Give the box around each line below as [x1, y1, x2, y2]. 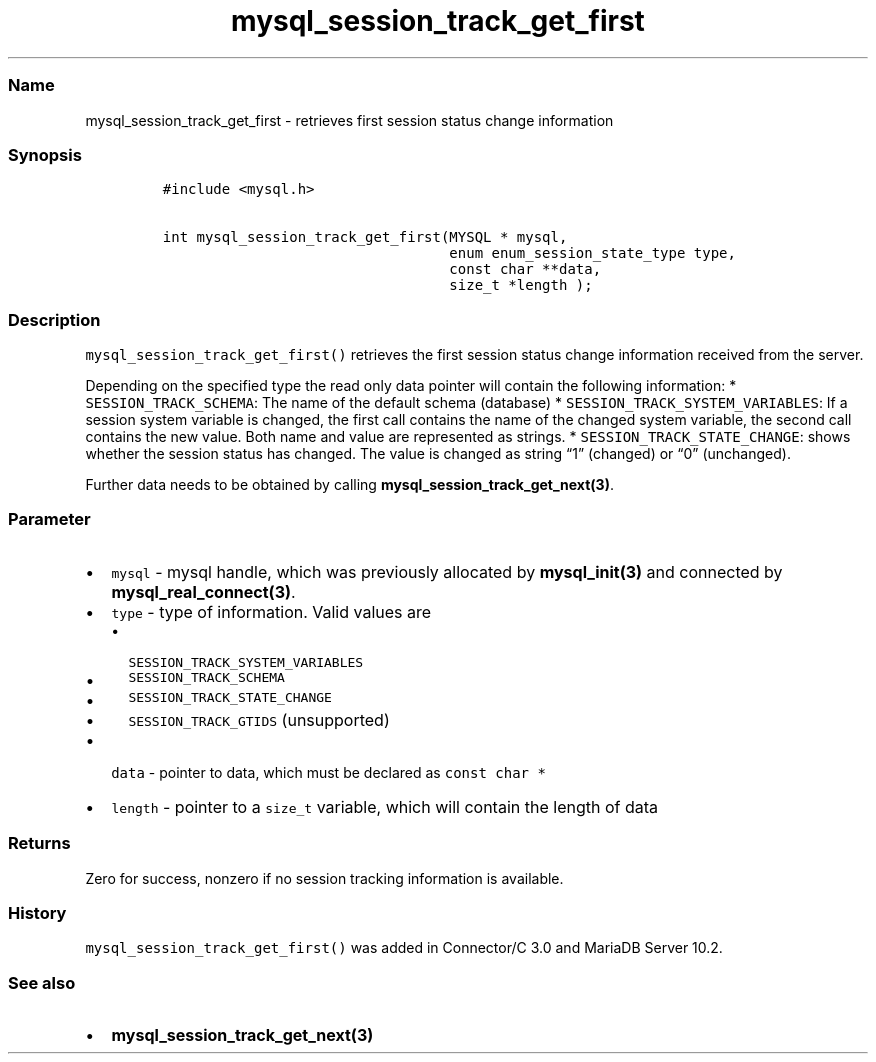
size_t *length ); [449, 277, 593, 294]
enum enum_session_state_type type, [449, 245, 736, 262]
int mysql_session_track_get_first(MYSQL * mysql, [162, 229, 568, 246]
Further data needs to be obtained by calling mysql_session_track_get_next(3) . [85, 476, 614, 493]
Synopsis [8, 144, 82, 165]
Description [8, 309, 101, 330]
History [8, 902, 67, 923]
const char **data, [449, 261, 602, 278]
